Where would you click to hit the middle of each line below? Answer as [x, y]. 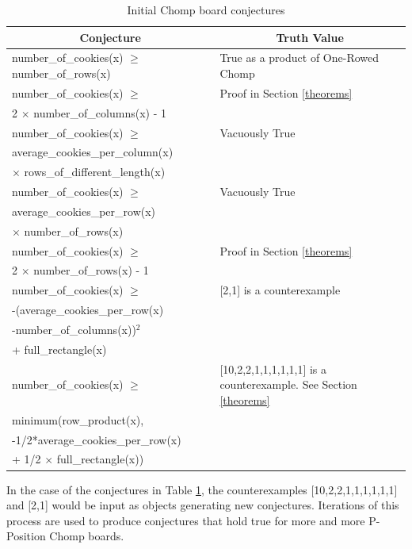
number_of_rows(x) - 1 [91, 270]
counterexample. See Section [288, 384]
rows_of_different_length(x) [95, 172]
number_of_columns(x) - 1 [100, 112]
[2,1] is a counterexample [280, 290]
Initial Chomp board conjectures [206, 10]
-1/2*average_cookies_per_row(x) [97, 439]
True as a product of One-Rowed [299, 58]
